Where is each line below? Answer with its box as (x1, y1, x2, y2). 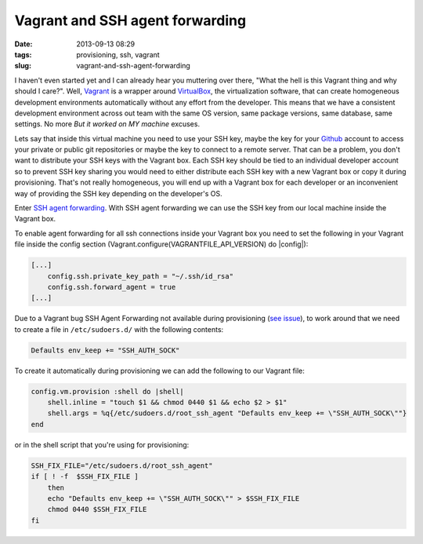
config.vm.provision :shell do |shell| (31, 387, 184, 396)
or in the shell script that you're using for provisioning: (14, 440, 190, 449)
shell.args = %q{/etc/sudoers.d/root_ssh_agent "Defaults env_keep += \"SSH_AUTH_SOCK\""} (47, 409, 407, 418)
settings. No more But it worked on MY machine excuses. (14, 119, 200, 129)
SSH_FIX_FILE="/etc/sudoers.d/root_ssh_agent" (31, 461, 213, 470)
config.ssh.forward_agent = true (47, 283, 176, 291)
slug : (14, 61, 31, 71)
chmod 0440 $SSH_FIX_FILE (47, 505, 147, 514)
